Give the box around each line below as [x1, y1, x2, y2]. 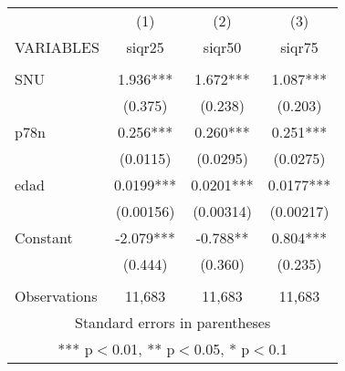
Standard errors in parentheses [74, 312, 271, 333]
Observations [15, 285, 98, 306]
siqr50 [203, 36, 242, 57]
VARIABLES [15, 36, 99, 57]
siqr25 [126, 36, 164, 57]
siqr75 [280, 36, 319, 57]
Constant [15, 227, 73, 248]
